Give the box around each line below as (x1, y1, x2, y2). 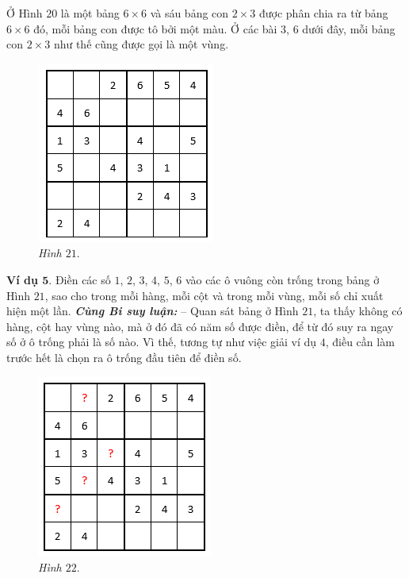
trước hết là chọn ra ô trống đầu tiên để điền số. (6, 349, 242, 365)
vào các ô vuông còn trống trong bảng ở (185, 271, 380, 287)
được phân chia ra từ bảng (258, 5, 388, 21)
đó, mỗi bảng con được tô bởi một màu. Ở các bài (33, 20, 277, 37)
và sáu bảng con (150, 5, 229, 21)
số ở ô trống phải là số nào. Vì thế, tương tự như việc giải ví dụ (6, 333, 317, 350)
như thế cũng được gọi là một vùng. (53, 36, 229, 52)
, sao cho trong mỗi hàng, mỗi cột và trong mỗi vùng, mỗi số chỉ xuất (44, 287, 384, 303)
